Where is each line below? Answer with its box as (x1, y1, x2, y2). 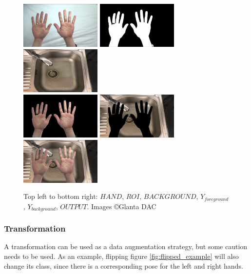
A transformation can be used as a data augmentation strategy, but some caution (4, 241, 248, 252)
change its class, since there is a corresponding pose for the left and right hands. (4, 260, 243, 271)
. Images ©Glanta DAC (87, 201, 156, 211)
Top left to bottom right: (23, 191, 98, 201)
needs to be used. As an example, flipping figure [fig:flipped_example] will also (4, 251, 239, 261)
